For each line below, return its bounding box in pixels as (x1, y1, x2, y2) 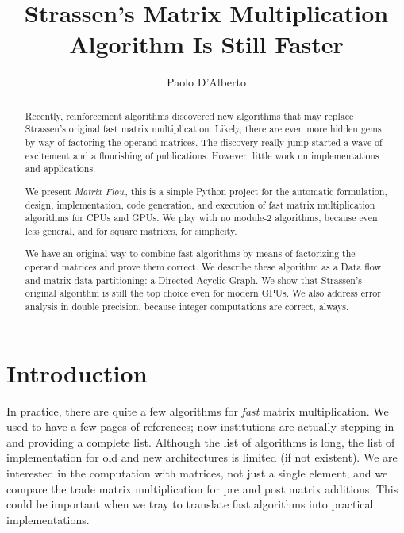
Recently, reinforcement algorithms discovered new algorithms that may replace (25, 109, 354, 122)
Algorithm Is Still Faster (69, 28, 344, 60)
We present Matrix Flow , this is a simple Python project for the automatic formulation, (25, 184, 387, 197)
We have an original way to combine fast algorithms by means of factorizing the (25, 247, 356, 260)
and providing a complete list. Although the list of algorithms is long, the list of (6, 433, 395, 450)
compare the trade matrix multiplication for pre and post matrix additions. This (6, 480, 398, 497)
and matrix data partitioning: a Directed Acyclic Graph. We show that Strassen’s (25, 273, 362, 286)
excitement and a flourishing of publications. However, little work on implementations (25, 148, 379, 162)
